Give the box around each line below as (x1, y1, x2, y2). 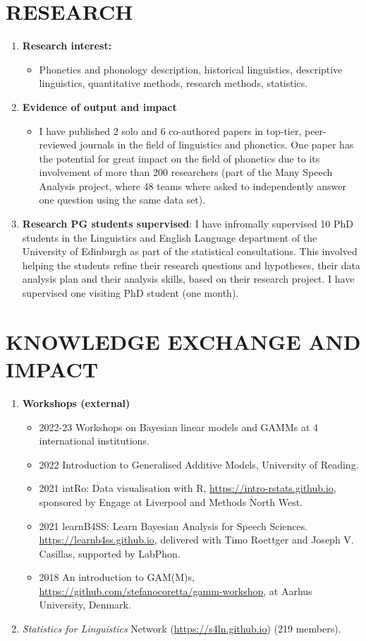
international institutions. (39, 433, 150, 448)
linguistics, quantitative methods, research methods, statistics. (39, 76, 308, 90)
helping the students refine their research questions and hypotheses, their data (22, 257, 360, 272)
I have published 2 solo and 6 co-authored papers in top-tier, (39, 123, 302, 138)
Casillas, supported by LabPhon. (39, 546, 181, 560)
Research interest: (22, 38, 112, 53)
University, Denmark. (39, 597, 131, 612)
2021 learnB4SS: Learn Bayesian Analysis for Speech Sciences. (39, 518, 308, 533)
